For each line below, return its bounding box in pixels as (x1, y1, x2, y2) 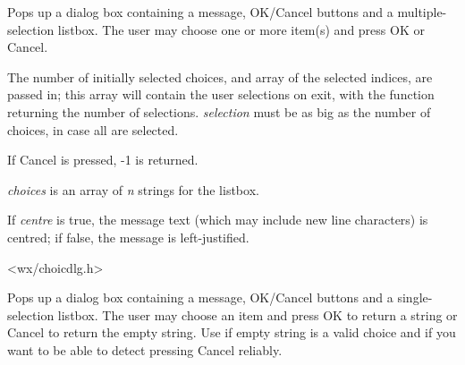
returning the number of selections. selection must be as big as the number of (7, 102, 431, 121)
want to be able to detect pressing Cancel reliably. (7, 340, 283, 359)
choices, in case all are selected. (7, 120, 179, 139)
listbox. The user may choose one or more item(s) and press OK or (57, 20, 425, 38)
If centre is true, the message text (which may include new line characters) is (7, 210, 428, 229)
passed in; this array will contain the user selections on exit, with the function (7, 85, 435, 104)
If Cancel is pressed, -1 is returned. (7, 150, 199, 169)
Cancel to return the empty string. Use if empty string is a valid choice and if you (7, 323, 456, 342)
